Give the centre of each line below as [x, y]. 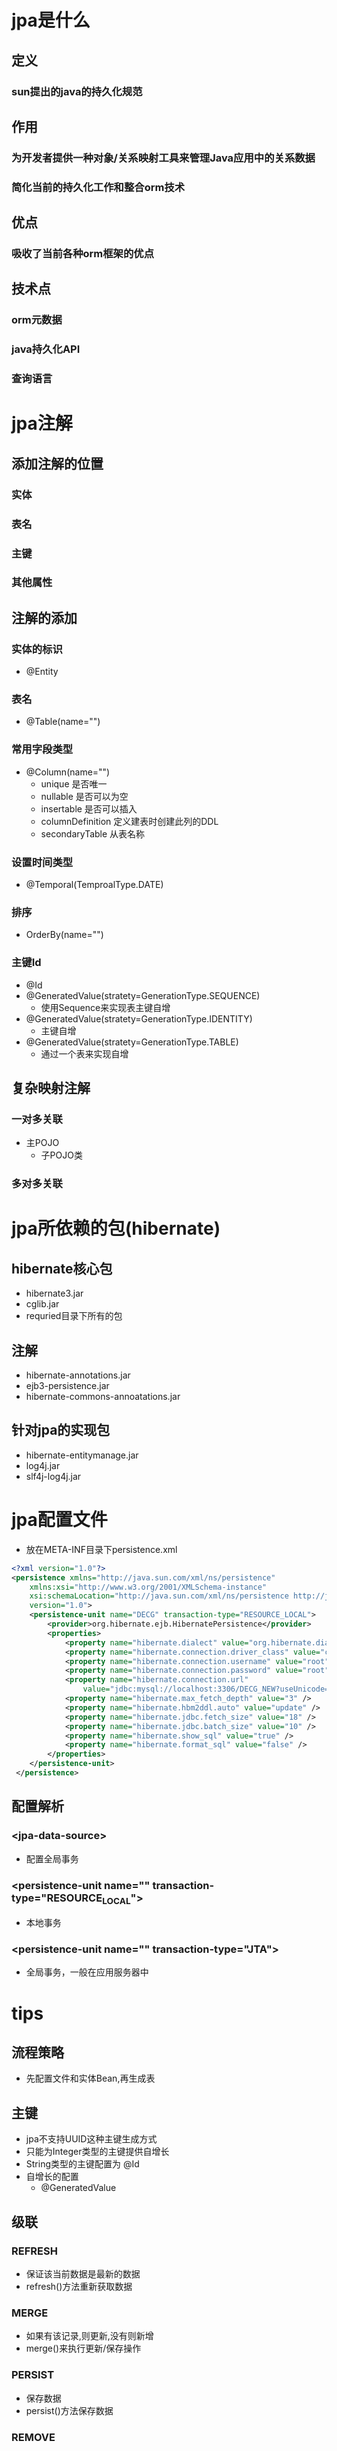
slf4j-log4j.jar [53, 1476]
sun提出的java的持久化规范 [77, 91]
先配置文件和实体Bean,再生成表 [90, 2078]
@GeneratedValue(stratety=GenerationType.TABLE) [132, 1042]
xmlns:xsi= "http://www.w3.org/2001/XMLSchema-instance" [148, 1587]
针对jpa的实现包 [61, 1430]
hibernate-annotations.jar [78, 1375]
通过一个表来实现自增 [84, 1053]
